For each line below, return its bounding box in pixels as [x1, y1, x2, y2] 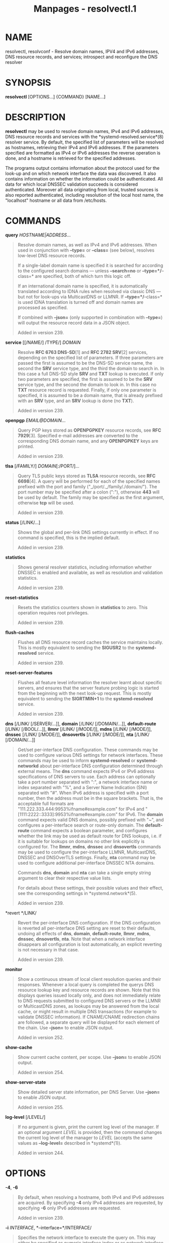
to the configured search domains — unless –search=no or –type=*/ [17, 267, 162, 274]
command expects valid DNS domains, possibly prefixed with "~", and [17, 816, 164, 823]
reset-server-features [5, 669, 53, 676]
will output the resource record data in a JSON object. [17, 319, 131, 326]
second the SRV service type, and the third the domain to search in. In [17, 365, 164, 371]
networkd [17, 763, 39, 769]
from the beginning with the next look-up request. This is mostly [17, 690, 152, 696]
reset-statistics [5, 594, 39, 600]
